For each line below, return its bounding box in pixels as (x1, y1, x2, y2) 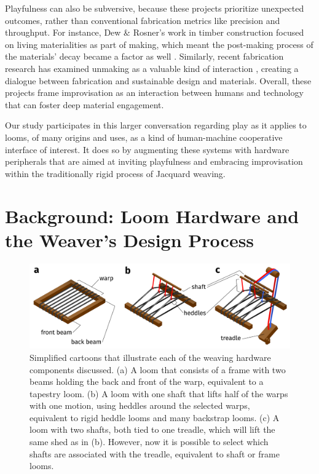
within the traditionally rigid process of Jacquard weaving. (5, 167, 226, 180)
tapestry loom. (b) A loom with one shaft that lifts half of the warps (30, 387, 288, 400)
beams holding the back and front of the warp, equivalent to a (30, 375, 264, 388)
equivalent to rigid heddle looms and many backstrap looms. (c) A (30, 411, 280, 424)
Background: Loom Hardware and (5, 203, 299, 228)
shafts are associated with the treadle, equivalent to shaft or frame (30, 447, 280, 460)
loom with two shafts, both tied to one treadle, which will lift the (30, 423, 275, 436)
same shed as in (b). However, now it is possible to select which (30, 435, 269, 448)
